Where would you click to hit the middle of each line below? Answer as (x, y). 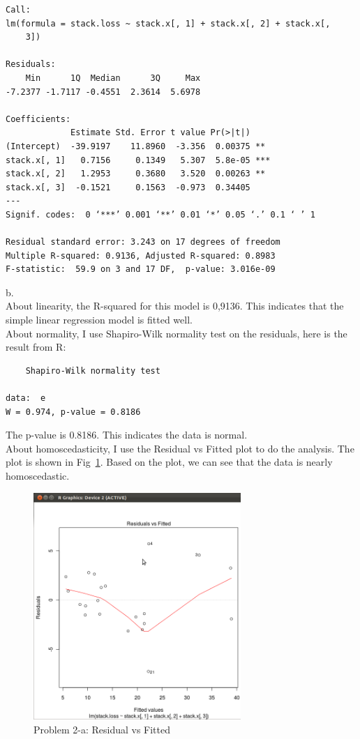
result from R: (36, 347)
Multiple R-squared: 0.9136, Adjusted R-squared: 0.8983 (141, 256)
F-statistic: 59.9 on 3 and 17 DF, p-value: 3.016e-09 (141, 269)
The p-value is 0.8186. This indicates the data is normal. (127, 435)
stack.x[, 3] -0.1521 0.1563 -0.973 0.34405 (128, 187)
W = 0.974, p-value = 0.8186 (73, 412)
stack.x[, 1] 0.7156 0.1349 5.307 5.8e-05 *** (138, 160)
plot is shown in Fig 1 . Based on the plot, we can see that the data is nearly (169, 462)
